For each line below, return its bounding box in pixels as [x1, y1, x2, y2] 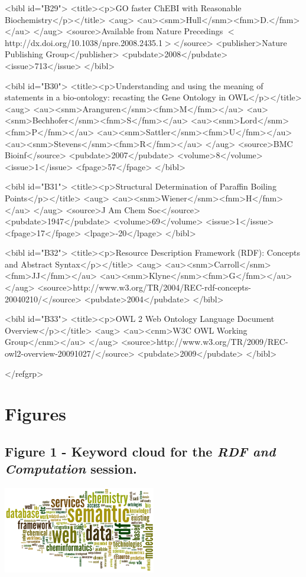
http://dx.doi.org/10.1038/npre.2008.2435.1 [5, 36, 162, 48]
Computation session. [5, 459, 137, 478]
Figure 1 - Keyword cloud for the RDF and [5, 442, 276, 460]
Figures [5, 402, 66, 426]
